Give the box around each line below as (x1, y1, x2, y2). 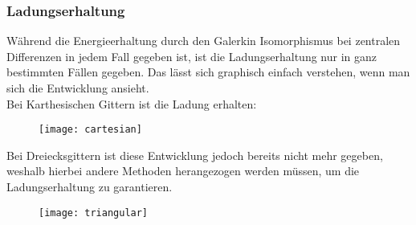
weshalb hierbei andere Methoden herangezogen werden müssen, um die (6, 162, 360, 179)
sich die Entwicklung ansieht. (6, 80, 149, 96)
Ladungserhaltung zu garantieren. (6, 178, 173, 195)
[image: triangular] (39, 207, 149, 219)
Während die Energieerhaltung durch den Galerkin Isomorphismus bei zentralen (6, 32, 401, 49)
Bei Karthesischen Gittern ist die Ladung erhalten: (6, 95, 257, 112)
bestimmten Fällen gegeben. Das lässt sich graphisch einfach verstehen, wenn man (6, 63, 410, 80)
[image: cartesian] (39, 124, 142, 136)
